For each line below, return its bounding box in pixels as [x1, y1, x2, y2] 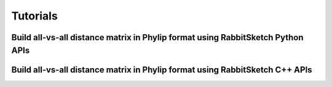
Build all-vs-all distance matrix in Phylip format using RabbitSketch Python [11, 32, 304, 43]
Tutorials [11, 9, 58, 23]
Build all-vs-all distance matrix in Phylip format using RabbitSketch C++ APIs [11, 64, 313, 75]
